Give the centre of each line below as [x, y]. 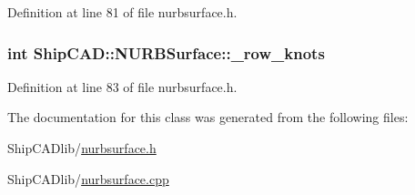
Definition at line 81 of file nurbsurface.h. [122, 12]
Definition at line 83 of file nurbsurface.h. [122, 86]
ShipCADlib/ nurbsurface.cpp [88, 178]
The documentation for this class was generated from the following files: [208, 117]
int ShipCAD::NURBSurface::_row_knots [166, 52]
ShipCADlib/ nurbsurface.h [82, 148]
